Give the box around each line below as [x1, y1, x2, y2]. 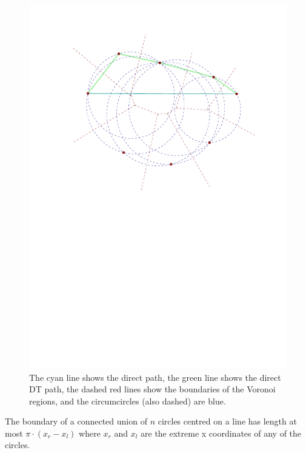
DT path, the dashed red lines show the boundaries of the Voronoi [29, 383, 276, 395]
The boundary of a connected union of [5, 415, 147, 428]
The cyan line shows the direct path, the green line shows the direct [29, 371, 281, 383]
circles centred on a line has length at [158, 415, 297, 428]
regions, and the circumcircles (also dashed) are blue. [29, 394, 226, 407]
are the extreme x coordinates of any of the [141, 426, 302, 439]
